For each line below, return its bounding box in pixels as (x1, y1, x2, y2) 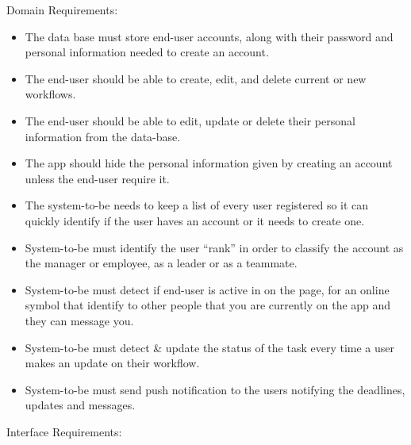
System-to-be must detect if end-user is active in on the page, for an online (25, 281, 390, 297)
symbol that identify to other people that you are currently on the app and (25, 297, 391, 313)
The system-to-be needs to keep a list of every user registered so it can (25, 197, 369, 213)
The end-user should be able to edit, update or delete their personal (25, 112, 355, 129)
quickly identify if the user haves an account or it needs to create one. (25, 212, 365, 228)
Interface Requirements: (6, 423, 122, 439)
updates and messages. (25, 397, 136, 413)
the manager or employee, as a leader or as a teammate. (25, 255, 298, 271)
